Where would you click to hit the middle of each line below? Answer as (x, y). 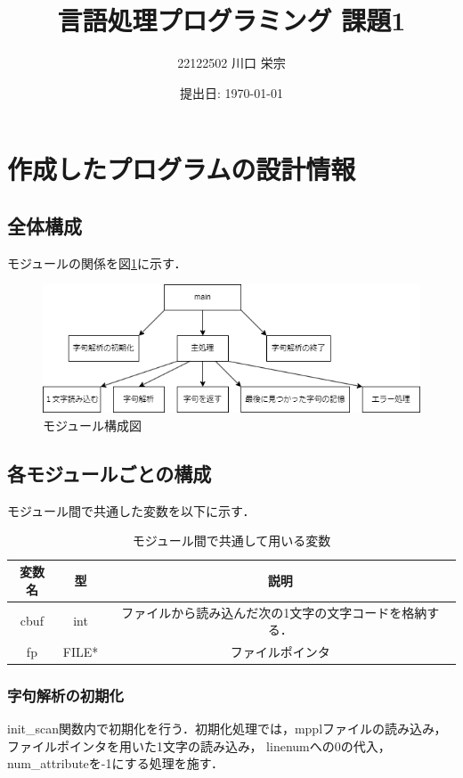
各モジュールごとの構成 (110, 474)
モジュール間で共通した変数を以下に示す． (131, 510)
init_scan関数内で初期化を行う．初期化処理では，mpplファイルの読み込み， (227, 729)
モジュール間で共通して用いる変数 (231, 541)
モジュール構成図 (93, 426)
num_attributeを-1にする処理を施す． (116, 763)
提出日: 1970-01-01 (231, 92)
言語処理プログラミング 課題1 (231, 20)
